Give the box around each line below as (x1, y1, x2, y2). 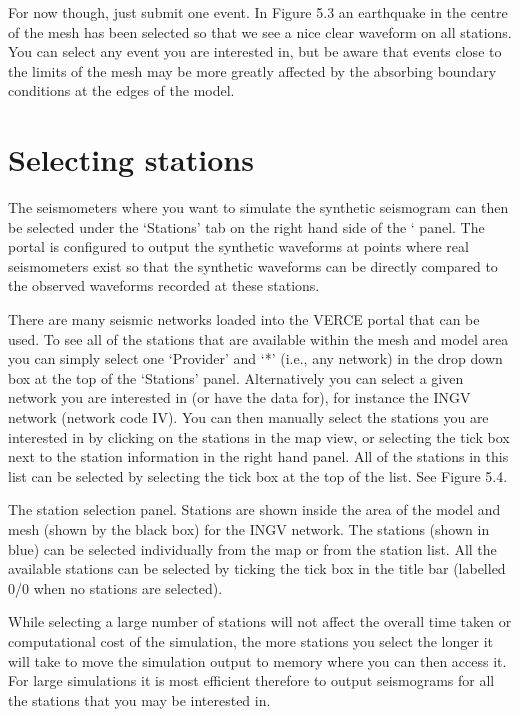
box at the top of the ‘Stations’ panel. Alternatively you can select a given (8, 367, 464, 388)
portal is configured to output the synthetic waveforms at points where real (8, 236, 469, 257)
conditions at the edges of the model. (8, 80, 235, 101)
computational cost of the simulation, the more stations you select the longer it (8, 630, 493, 651)
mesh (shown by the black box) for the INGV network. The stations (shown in (8, 519, 490, 539)
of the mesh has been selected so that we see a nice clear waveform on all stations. (8, 21, 512, 42)
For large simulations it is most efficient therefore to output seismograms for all (8, 670, 495, 691)
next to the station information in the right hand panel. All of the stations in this (8, 446, 509, 467)
